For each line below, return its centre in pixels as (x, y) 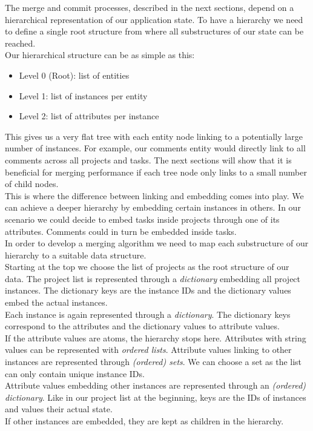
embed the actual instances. (56, 302)
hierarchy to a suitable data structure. (76, 255)
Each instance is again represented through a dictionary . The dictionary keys (148, 314)
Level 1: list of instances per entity (83, 95)
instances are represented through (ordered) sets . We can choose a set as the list (153, 362)
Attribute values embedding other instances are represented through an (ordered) (156, 385)
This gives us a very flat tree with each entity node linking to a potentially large (154, 136)
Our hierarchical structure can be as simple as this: (100, 55)
